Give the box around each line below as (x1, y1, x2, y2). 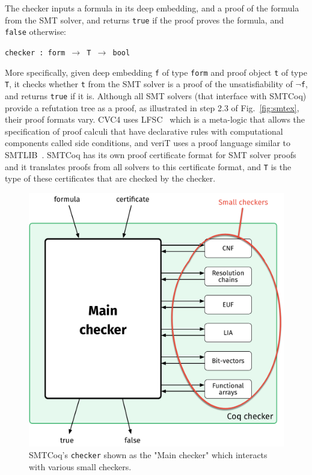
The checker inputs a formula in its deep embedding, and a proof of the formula (5, 2, 299, 14)
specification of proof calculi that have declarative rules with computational (5, 124, 283, 137)
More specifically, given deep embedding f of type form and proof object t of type (5, 66, 307, 78)
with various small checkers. (29, 460, 132, 473)
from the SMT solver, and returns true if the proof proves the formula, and (5, 13, 284, 26)
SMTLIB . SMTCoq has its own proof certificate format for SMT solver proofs (5, 148, 296, 161)
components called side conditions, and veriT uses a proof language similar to (5, 136, 291, 149)
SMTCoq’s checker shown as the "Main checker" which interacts (29, 449, 268, 461)
